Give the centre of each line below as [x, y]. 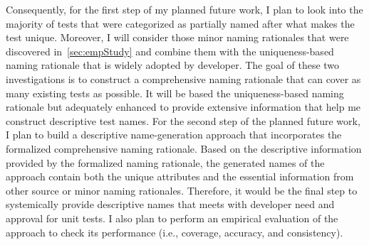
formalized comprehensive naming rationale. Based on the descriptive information [184, 148]
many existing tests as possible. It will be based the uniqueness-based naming [175, 93]
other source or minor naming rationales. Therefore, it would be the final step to [182, 190]
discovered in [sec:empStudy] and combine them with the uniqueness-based [170, 51]
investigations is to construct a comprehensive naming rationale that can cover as [183, 78]
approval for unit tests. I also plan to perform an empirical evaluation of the [172, 218]
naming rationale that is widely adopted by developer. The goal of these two [173, 65]
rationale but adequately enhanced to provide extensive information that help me [183, 107]
